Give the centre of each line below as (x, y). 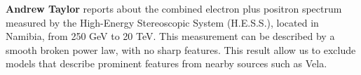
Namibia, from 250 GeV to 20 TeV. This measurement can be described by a (170, 36)
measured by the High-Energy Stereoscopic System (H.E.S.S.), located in (162, 22)
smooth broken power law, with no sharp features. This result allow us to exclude (181, 49)
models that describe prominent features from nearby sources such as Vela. (166, 63)
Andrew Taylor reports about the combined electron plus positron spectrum (174, 8)
